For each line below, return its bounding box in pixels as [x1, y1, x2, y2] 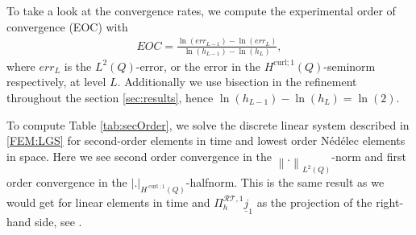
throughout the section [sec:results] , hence [6, 89, 214, 106]
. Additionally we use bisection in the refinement [117, 73, 357, 90]
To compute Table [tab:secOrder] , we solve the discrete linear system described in [6, 116, 410, 133]
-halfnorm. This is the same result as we [185, 174, 385, 191]
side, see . [35, 213, 82, 230]
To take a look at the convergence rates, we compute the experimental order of [6, 2, 396, 19]
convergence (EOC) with [6, 18, 128, 35]
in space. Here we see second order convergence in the [6, 147, 272, 164]
